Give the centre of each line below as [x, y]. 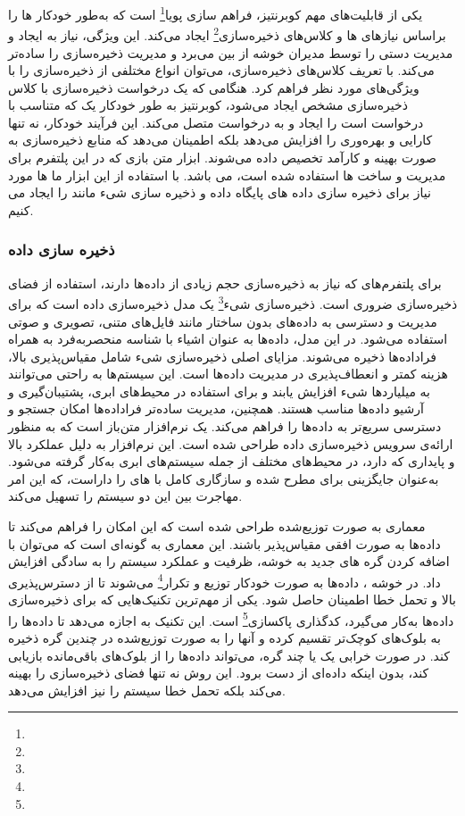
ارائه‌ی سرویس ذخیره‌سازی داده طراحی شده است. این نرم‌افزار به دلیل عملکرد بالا [231, 443]
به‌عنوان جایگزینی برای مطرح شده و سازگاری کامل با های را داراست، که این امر [224, 478]
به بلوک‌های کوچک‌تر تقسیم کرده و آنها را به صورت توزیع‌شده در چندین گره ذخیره [224, 637]
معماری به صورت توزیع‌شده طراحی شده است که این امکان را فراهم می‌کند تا [217, 526]
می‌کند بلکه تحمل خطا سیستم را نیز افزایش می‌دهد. [147, 690]
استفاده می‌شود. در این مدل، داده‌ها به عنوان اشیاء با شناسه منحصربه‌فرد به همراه [228, 339]
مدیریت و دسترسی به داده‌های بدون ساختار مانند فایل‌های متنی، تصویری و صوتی [223, 321]
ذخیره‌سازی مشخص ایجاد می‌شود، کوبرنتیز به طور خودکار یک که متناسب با [208, 105]
